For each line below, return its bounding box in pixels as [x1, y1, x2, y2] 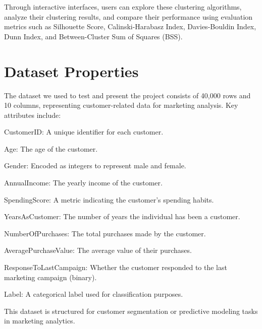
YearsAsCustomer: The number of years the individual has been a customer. [4, 211, 240, 222]
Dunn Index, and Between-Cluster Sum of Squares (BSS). [4, 31, 183, 41]
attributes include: [4, 109, 61, 120]
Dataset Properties [4, 60, 139, 81]
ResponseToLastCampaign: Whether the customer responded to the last [4, 262, 227, 273]
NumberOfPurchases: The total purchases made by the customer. [4, 228, 206, 238]
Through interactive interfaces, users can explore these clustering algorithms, [4, 2, 242, 12]
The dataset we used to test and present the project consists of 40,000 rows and [4, 90, 251, 100]
